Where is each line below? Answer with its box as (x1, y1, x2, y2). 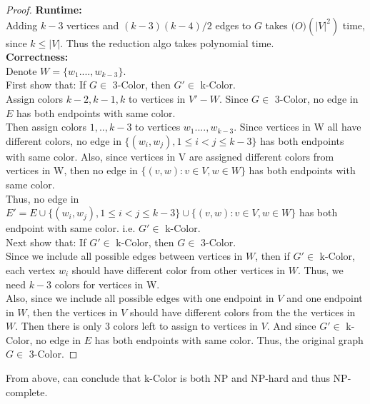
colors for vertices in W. (54, 276, 160, 291)
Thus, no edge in (6, 191, 79, 206)
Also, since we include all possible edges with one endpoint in (6, 291, 274, 305)
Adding (6, 17, 38, 32)
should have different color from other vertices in (71, 262, 285, 277)
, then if (255, 248, 290, 263)
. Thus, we (297, 262, 344, 277)
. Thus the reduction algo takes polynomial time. (60, 35, 274, 50)
